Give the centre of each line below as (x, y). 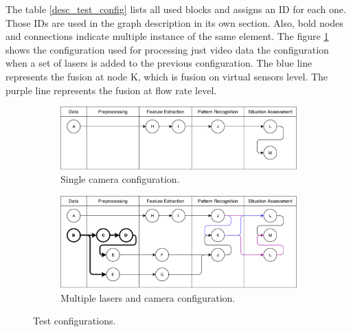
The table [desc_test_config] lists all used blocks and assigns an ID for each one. (176, 9)
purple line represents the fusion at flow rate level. (111, 90)
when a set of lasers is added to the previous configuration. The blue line (159, 63)
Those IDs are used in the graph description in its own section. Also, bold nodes (174, 22)
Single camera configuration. (120, 179)
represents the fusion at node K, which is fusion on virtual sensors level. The (167, 76)
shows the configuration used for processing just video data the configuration (167, 49)
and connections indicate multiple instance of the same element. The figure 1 (167, 36)
